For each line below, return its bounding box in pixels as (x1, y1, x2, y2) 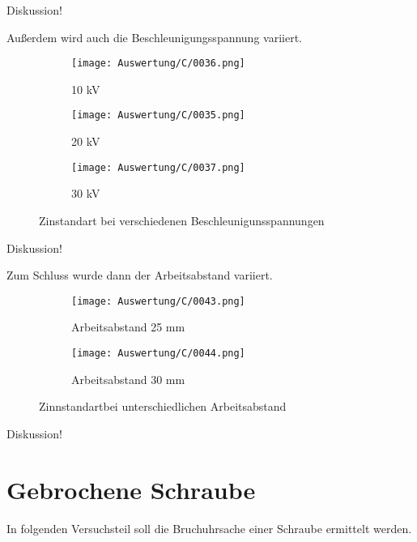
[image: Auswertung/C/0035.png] (71, 109, 245, 122)
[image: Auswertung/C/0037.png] (71, 161, 245, 173)
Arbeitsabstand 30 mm (71, 370, 185, 387)
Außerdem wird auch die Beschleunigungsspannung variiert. (6, 28, 302, 45)
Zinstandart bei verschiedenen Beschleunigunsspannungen (39, 211, 325, 228)
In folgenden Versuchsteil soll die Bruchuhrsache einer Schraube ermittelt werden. (6, 519, 412, 536)
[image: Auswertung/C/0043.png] (71, 295, 245, 307)
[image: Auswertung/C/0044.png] (71, 347, 245, 359)
